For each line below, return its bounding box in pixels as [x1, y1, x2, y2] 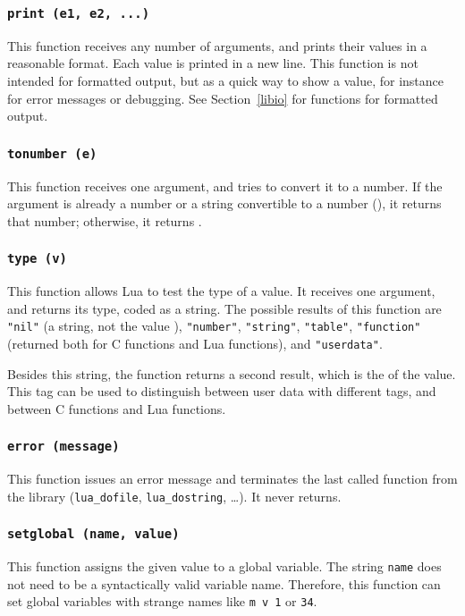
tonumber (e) [7, 146, 97, 161]
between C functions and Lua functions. [7, 399, 226, 418]
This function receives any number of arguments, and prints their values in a [7, 36, 427, 55]
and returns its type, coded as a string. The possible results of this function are [7, 299, 442, 317]
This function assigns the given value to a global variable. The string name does [7, 557, 442, 576]
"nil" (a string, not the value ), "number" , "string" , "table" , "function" [7, 316, 421, 335]
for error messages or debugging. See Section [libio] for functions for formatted [7, 89, 438, 107]
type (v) [7, 251, 67, 266]
